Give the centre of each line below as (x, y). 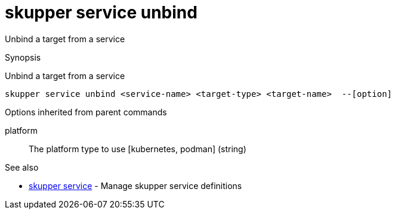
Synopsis (23, 57)
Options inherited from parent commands (86, 112)
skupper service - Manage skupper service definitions (135, 185)
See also (22, 167)
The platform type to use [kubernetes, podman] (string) (138, 149)
